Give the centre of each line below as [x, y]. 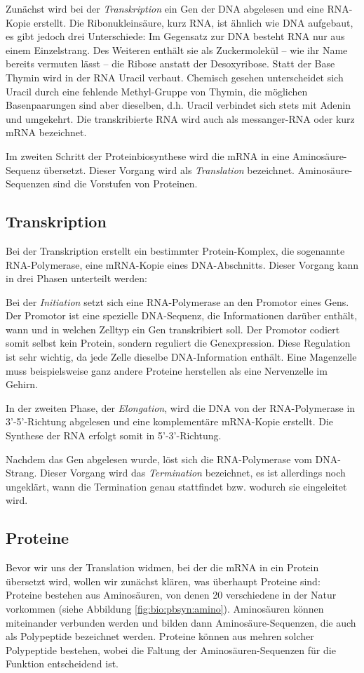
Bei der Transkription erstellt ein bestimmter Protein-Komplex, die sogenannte [175, 250]
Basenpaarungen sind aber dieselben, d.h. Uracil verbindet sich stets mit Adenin [178, 105]
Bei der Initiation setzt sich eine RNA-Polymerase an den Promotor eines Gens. [177, 301]
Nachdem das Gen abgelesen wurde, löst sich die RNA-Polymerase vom [159, 459]
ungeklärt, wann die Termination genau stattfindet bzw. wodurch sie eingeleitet [176, 486]
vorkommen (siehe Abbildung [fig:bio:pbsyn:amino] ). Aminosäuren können [165, 608]
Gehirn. [22, 384]
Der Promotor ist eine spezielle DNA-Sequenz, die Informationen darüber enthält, [182, 315]
